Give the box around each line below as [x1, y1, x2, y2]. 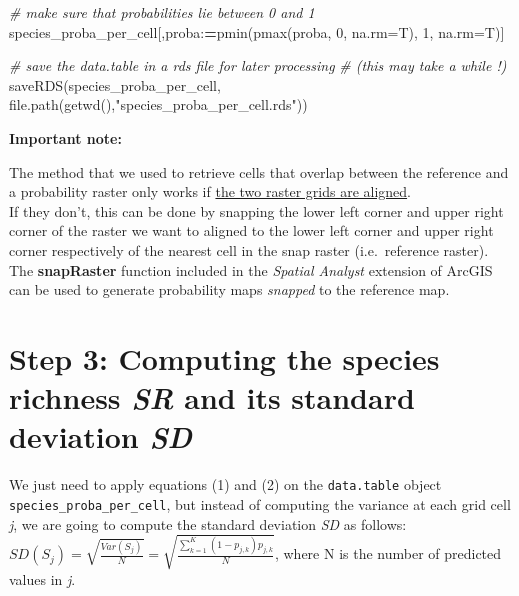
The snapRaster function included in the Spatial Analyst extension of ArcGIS [9, 259, 493, 280]
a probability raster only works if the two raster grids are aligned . [9, 181, 411, 202]
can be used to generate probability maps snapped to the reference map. [9, 279, 450, 300]
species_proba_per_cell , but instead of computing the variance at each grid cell [9, 493, 511, 514]
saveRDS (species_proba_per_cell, [9, 74, 221, 95]
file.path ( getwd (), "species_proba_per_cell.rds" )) [9, 94, 308, 115]
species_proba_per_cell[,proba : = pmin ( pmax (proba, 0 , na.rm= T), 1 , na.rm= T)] [9, 21, 505, 42]
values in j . [9, 568, 76, 589]
